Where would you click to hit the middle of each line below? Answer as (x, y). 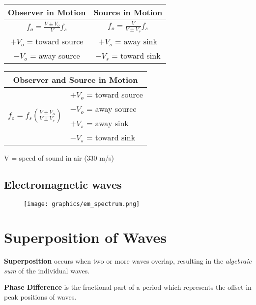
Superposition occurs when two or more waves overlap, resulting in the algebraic (128, 261)
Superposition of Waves (85, 237)
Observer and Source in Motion (75, 79)
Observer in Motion (47, 12)
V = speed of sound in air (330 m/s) (59, 157)
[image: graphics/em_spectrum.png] (82, 204)
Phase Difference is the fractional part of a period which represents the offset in (128, 287)
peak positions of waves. (40, 296)
